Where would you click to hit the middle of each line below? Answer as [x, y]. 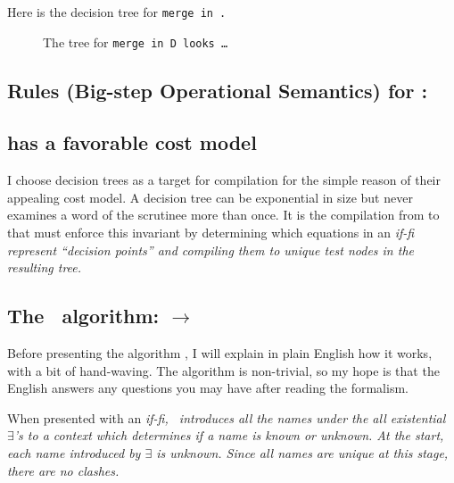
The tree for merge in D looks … [136, 42]
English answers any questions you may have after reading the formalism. [208, 388]
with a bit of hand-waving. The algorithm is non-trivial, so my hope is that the [223, 370]
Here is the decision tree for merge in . [117, 12]
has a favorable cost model [132, 142]
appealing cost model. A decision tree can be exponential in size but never [210, 197]
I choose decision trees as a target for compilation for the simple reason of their [224, 180]
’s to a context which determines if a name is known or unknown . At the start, [229, 435]
